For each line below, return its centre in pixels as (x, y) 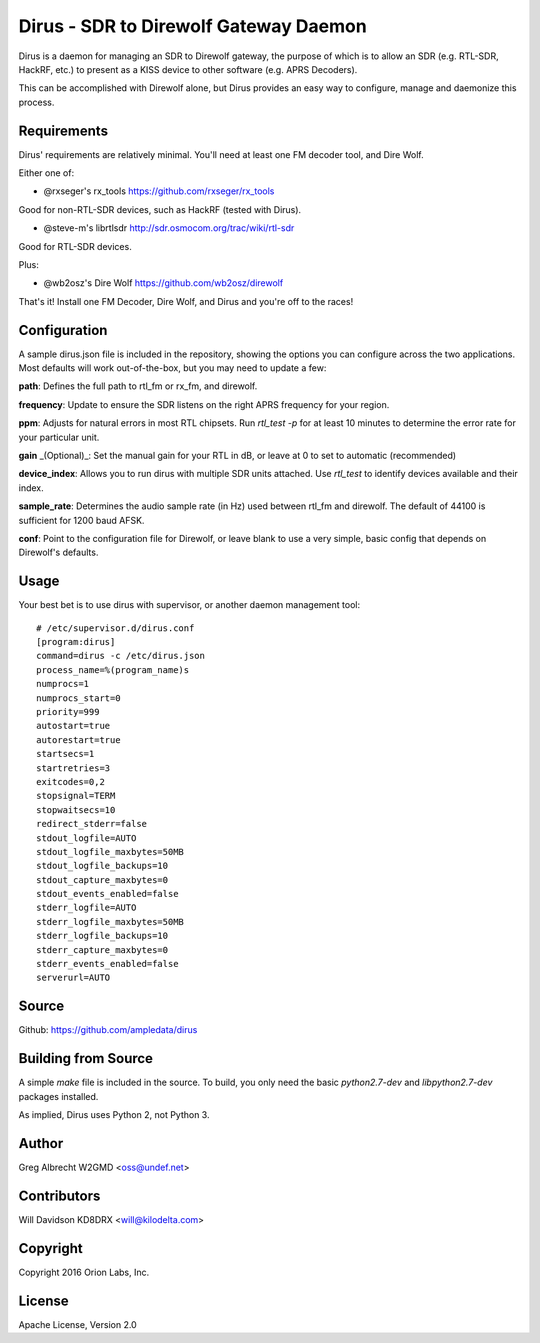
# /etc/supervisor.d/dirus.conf (115, 628)
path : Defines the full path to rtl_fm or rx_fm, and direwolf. (138, 386)
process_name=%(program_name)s (113, 669)
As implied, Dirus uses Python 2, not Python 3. (114, 1114)
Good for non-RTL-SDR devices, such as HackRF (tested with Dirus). (160, 209)
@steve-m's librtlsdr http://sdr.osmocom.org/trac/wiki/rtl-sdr (169, 228)
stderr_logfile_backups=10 (102, 936)
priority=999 (68, 711)
